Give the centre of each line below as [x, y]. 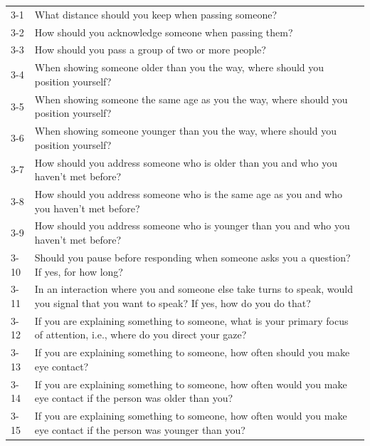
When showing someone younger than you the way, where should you [185, 131]
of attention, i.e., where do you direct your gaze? [141, 334]
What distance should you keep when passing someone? [156, 14]
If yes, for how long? [79, 271]
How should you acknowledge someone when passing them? [164, 32]
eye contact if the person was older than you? [134, 398]
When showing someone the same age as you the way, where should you [191, 99]
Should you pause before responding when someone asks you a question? [192, 257]
